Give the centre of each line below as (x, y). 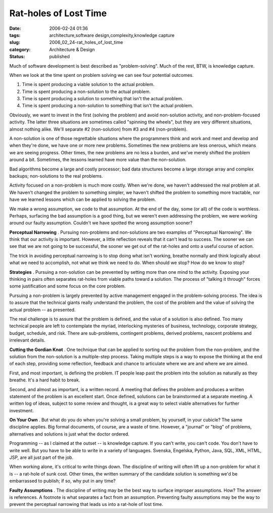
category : (20, 49)
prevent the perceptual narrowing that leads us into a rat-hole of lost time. (86, 504)
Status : (17, 57)
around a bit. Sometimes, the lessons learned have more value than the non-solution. (98, 160)
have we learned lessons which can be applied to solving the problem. (83, 199)
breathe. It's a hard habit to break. (45, 380)
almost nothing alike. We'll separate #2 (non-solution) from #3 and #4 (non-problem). (99, 129)
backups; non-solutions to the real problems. (56, 176)
